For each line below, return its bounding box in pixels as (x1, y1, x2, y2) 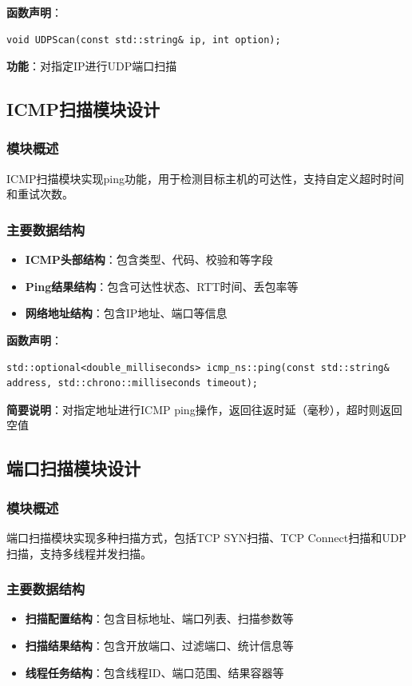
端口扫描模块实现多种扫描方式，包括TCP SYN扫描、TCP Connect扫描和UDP (6, 528, 406, 545)
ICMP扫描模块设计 (6, 97, 160, 122)
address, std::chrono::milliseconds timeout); (6, 377, 258, 389)
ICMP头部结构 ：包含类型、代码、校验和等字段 (25, 251, 273, 268)
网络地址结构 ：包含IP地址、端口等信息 (25, 305, 228, 321)
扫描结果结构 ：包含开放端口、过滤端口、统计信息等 (25, 636, 294, 653)
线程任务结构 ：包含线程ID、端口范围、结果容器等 (25, 664, 284, 680)
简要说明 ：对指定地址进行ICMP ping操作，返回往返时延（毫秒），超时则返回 (6, 401, 402, 417)
